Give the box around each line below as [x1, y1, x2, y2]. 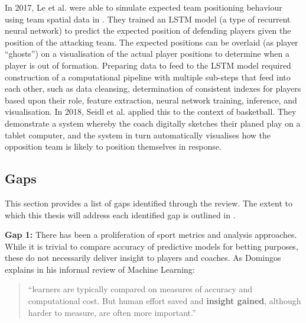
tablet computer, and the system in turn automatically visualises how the [5, 128, 271, 141]
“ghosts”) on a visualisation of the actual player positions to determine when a [5, 47, 289, 60]
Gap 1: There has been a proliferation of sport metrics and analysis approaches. [5, 228, 297, 241]
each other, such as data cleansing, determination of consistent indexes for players [5, 82, 301, 95]
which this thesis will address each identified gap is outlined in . [5, 208, 236, 221]
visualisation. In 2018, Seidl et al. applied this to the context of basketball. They [5, 105, 297, 118]
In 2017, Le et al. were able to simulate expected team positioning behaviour [5, 1, 282, 13]
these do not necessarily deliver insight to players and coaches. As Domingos [5, 251, 281, 264]
